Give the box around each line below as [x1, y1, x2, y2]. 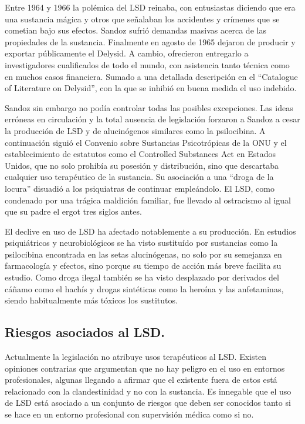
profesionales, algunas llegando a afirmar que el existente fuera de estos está [5, 373, 277, 386]
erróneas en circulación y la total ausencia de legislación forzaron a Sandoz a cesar [5, 113, 300, 125]
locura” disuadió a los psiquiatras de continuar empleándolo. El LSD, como [5, 182, 274, 194]
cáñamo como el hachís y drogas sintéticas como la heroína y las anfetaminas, [5, 282, 284, 295]
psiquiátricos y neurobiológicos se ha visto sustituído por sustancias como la [5, 236, 278, 249]
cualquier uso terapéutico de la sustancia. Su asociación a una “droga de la [5, 171, 274, 183]
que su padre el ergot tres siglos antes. [5, 205, 142, 218]
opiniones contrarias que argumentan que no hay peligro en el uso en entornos [5, 362, 285, 374]
